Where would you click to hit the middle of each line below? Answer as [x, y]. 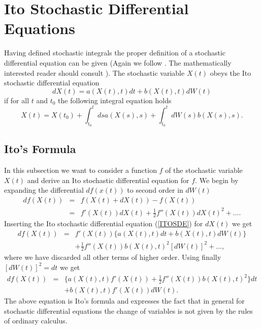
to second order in [155, 190]
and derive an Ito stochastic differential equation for [108, 180]
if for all [17, 100]
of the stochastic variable [204, 170]
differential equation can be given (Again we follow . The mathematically [118, 62]
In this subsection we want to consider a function [80, 170]
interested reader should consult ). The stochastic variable [94, 72]
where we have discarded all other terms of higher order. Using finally [113, 257]
